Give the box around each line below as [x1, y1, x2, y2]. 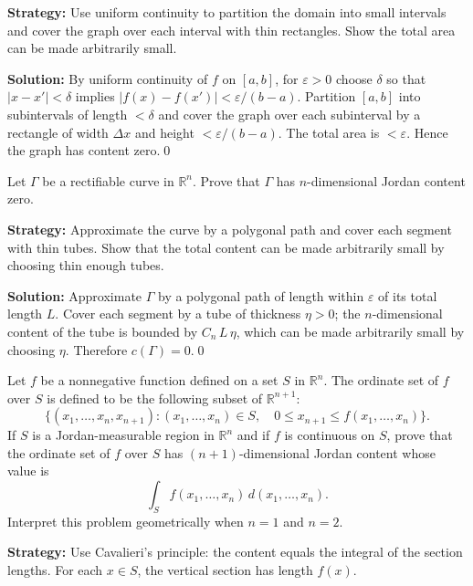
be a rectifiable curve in [42, 171, 174, 190]
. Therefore [65, 340, 128, 359]
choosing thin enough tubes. [7, 256, 164, 275]
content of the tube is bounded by [7, 321, 198, 340]
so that [386, 68, 426, 88]
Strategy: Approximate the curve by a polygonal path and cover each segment [7, 219, 452, 238]
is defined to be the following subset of [47, 388, 263, 407]
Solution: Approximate [7, 286, 142, 305]
